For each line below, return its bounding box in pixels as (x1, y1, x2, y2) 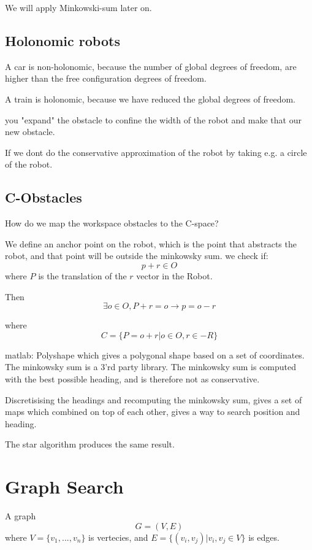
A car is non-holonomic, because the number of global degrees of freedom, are (5, 60, 297, 72)
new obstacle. (5, 125, 55, 138)
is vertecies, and (88, 530, 148, 543)
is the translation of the (38, 269, 127, 282)
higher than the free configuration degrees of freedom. (5, 72, 207, 85)
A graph (5, 509, 36, 522)
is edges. (248, 530, 280, 543)
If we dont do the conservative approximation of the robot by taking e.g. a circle (5, 145, 307, 158)
